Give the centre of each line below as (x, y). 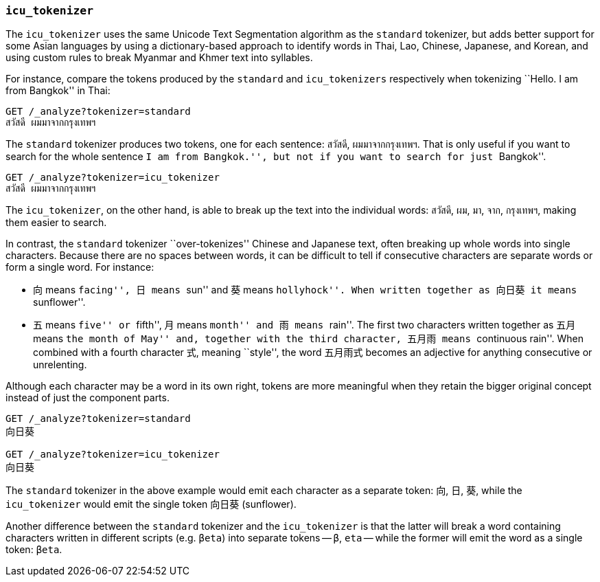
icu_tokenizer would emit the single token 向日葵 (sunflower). (151, 504)
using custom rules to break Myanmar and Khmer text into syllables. (159, 58)
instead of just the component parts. (88, 398)
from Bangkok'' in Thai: (58, 91)
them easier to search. (56, 223)
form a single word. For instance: (80, 267)
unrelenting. (60, 365)
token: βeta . (34, 550)
